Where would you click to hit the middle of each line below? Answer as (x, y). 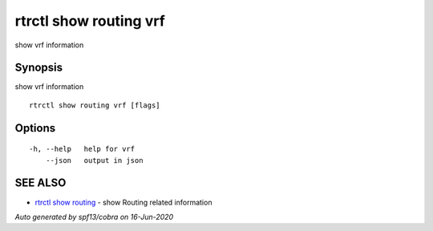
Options (35, 128)
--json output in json (94, 160)
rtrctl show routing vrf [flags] (95, 105)
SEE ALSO (40, 183)
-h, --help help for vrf (82, 149)
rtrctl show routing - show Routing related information (123, 202)
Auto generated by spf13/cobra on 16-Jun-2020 (94, 217)
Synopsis (39, 68)
